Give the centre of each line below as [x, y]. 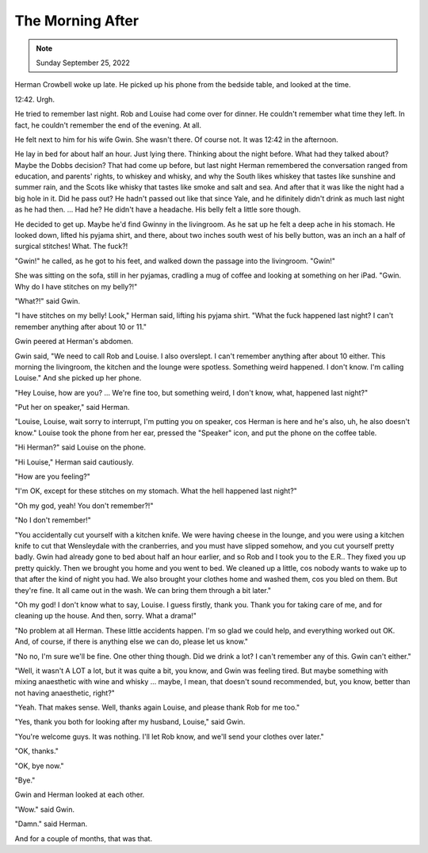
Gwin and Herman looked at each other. [80, 795]
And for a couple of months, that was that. [84, 838]
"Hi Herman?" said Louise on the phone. [80, 447]
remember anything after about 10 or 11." [80, 327]
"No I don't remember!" [53, 520]
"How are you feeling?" [53, 476]
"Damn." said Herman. [51, 824]
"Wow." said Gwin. [45, 809]
